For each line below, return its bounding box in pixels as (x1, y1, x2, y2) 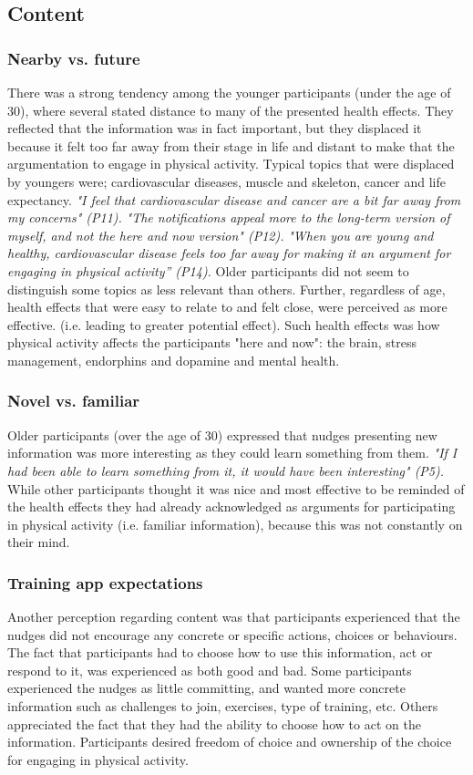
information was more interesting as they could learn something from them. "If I (7, 443, 458, 462)
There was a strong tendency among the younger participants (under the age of (7, 83, 451, 101)
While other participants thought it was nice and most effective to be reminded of (7, 479, 465, 498)
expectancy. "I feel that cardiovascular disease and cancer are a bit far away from (7, 190, 461, 209)
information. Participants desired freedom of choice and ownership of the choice (7, 732, 452, 751)
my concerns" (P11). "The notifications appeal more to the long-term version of (7, 208, 450, 227)
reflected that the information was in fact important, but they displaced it (7, 119, 422, 138)
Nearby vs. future (7, 46, 140, 69)
